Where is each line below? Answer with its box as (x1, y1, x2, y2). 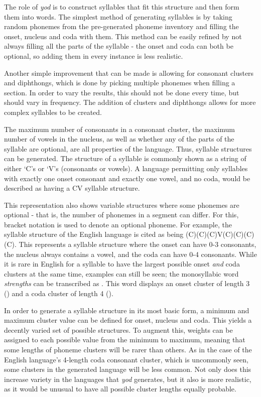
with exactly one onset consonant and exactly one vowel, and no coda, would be (4, 173, 250, 183)
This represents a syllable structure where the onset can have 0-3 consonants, (19, 239, 256, 249)
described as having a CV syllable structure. (4, 183, 140, 193)
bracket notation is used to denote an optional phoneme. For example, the (4, 219, 232, 229)
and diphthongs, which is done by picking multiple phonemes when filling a (4, 77, 235, 88)
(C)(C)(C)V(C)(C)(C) (185, 229, 254, 239)
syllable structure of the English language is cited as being (4, 229, 184, 239)
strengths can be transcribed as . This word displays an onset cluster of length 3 (4, 278, 250, 289)
